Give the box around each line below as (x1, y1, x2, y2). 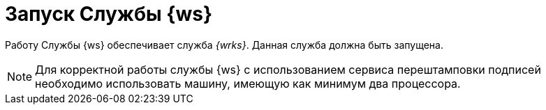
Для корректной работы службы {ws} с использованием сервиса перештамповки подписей (35, 62, 541, 77)
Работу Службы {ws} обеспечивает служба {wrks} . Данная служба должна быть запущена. (5, 38, 443, 51)
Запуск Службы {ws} (5, 2, 213, 26)
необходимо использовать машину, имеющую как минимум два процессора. (35, 76, 461, 91)
